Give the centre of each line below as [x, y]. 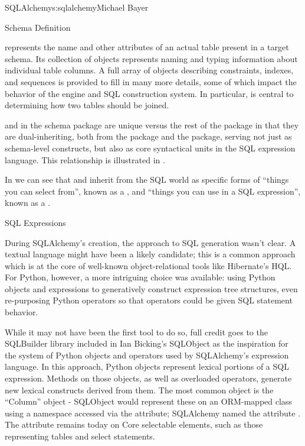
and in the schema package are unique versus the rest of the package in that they [152, 125]
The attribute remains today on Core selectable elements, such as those [134, 424]
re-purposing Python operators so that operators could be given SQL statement [149, 300]
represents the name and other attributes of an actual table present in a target [147, 47]
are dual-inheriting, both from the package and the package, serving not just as [148, 136]
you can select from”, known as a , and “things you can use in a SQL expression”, [153, 191]
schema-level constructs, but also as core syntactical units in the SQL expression [150, 148]
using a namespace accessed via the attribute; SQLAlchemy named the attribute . [153, 413]
